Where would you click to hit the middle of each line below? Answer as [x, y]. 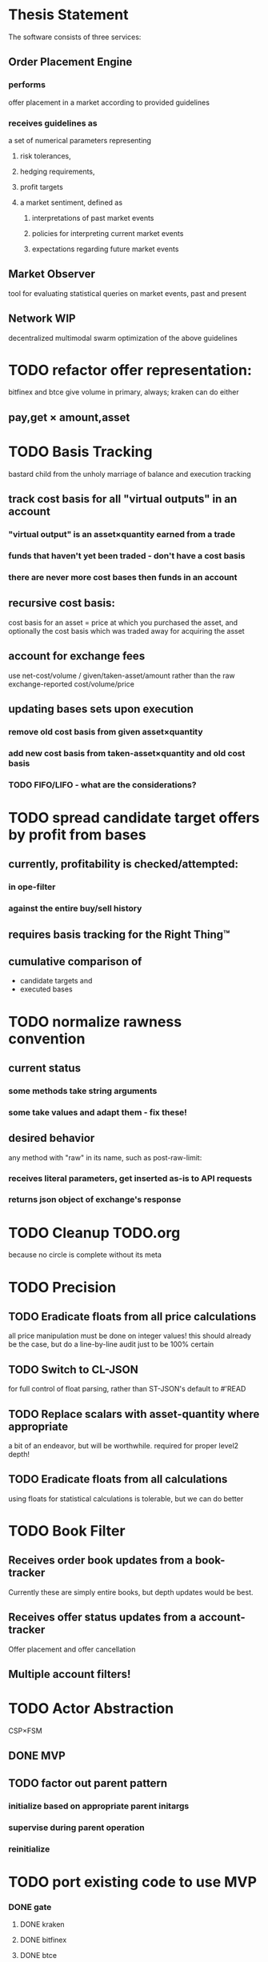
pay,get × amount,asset [69, 417]
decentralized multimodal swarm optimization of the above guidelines [123, 338]
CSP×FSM [25, 1731]
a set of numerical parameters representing [80, 140]
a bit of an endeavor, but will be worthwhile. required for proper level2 [123, 1446]
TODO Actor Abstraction [91, 1709]
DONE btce [38, 1955]
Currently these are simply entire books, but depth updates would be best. [131, 1592]
